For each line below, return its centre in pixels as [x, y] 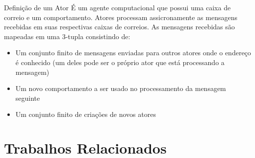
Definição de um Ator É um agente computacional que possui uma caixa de [117, 7]
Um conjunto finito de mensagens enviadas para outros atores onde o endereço [133, 53]
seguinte [28, 98]
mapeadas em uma [32, 36]
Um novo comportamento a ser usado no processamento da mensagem [121, 88]
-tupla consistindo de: [98, 36]
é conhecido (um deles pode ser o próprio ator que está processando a [120, 62]
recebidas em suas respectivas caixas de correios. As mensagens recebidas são [119, 27]
